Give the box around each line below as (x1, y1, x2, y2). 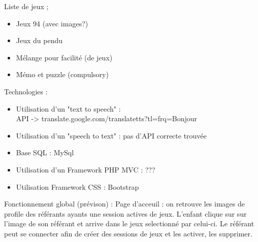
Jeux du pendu (16, 35, 63, 46)
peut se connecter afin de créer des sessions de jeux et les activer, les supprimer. (4, 228, 252, 238)
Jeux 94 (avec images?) (16, 18, 88, 28)
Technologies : (4, 86, 48, 96)
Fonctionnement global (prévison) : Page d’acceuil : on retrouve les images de (4, 198, 245, 209)
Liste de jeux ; (4, 1, 49, 11)
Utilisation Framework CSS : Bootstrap (16, 181, 139, 192)
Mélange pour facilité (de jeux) (16, 52, 113, 62)
